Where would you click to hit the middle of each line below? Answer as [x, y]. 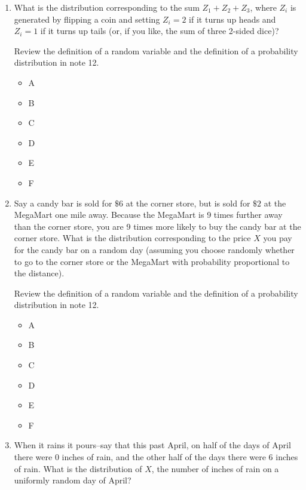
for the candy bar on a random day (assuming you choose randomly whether [154, 249]
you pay [278, 238]
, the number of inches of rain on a [215, 468]
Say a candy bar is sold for [63, 203]
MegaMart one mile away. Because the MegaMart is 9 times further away [148, 215]
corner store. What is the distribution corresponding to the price [132, 238]
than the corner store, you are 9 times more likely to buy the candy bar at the [157, 226]
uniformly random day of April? [73, 480]
